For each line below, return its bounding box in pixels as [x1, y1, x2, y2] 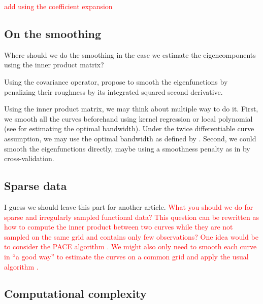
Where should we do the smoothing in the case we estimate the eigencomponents [4, 49, 256, 60]
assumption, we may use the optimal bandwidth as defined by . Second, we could [4, 133, 256, 143]
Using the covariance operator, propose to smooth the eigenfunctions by [4, 76, 228, 87]
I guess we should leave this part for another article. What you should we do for [4, 201, 253, 212]
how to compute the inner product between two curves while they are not [4, 221, 233, 232]
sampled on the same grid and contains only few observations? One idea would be [4, 231, 258, 242]
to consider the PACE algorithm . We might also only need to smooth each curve [4, 241, 257, 252]
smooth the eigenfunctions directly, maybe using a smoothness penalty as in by [4, 143, 250, 154]
